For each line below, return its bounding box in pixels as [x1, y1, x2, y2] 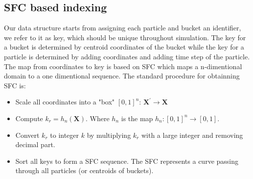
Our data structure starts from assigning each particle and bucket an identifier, [4, 23, 241, 33]
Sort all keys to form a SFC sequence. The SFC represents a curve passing [15, 155, 239, 166]
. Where [86, 113, 110, 123]
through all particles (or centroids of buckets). [15, 165, 154, 176]
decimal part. [15, 139, 55, 150]
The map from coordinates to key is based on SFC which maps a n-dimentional [4, 61, 242, 71]
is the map [121, 113, 153, 123]
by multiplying [87, 129, 131, 140]
